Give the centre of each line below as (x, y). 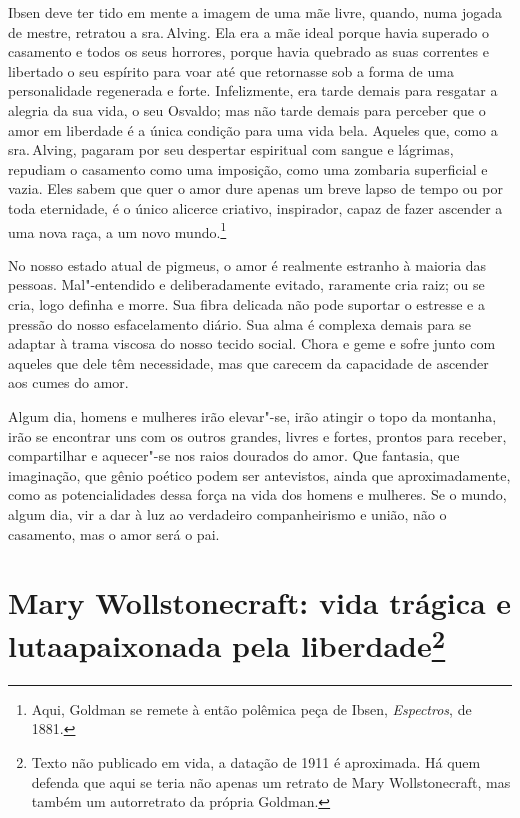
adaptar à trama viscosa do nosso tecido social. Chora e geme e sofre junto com (252, 343)
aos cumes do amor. (68, 382)
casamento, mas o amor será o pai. (114, 533)
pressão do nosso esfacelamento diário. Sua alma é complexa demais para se (239, 323)
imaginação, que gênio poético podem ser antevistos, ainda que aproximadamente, (259, 474)
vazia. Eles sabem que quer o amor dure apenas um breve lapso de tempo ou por (255, 188)
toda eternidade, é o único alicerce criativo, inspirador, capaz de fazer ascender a (255, 207)
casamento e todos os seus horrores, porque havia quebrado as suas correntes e (248, 51)
